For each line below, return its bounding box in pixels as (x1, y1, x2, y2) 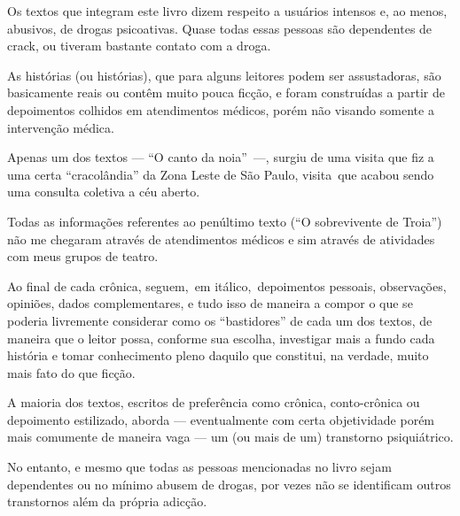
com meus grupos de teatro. (7, 247, 159, 266)
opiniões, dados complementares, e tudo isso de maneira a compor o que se (7, 294, 413, 312)
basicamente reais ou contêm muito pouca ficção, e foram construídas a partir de (7, 83, 445, 102)
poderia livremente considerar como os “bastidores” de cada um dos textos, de (7, 311, 433, 329)
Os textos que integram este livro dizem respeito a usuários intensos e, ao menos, (7, 2, 448, 19)
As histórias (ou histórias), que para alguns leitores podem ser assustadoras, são (7, 65, 441, 84)
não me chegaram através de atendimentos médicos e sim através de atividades (7, 229, 435, 248)
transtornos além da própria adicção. (7, 492, 207, 511)
